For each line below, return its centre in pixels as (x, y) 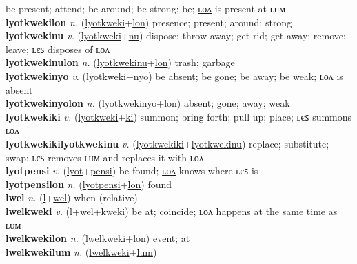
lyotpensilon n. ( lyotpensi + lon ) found (89, 184)
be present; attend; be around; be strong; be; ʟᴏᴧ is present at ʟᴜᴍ (146, 8)
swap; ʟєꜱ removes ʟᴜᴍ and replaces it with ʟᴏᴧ (105, 157)
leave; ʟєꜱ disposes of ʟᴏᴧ (58, 49)
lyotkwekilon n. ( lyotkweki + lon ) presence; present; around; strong (149, 22)
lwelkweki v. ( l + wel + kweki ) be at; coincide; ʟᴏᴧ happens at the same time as (172, 211)
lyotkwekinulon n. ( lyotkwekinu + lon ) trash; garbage (120, 62)
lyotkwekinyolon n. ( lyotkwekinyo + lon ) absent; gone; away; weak (148, 103)
